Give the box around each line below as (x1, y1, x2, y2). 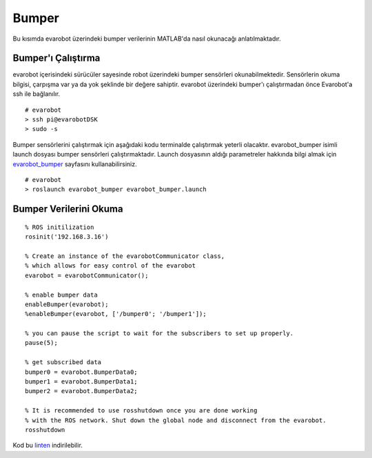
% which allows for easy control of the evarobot (25, 262, 196, 270)
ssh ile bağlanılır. (12, 90, 61, 98)
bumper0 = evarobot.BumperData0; (25, 368, 138, 376)
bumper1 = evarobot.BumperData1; (25, 378, 138, 386)
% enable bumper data (25, 290, 98, 299)
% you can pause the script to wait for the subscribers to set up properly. (25, 330, 294, 337)
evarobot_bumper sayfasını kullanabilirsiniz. (12, 159, 137, 168)
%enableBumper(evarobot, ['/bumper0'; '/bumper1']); (25, 310, 207, 318)
